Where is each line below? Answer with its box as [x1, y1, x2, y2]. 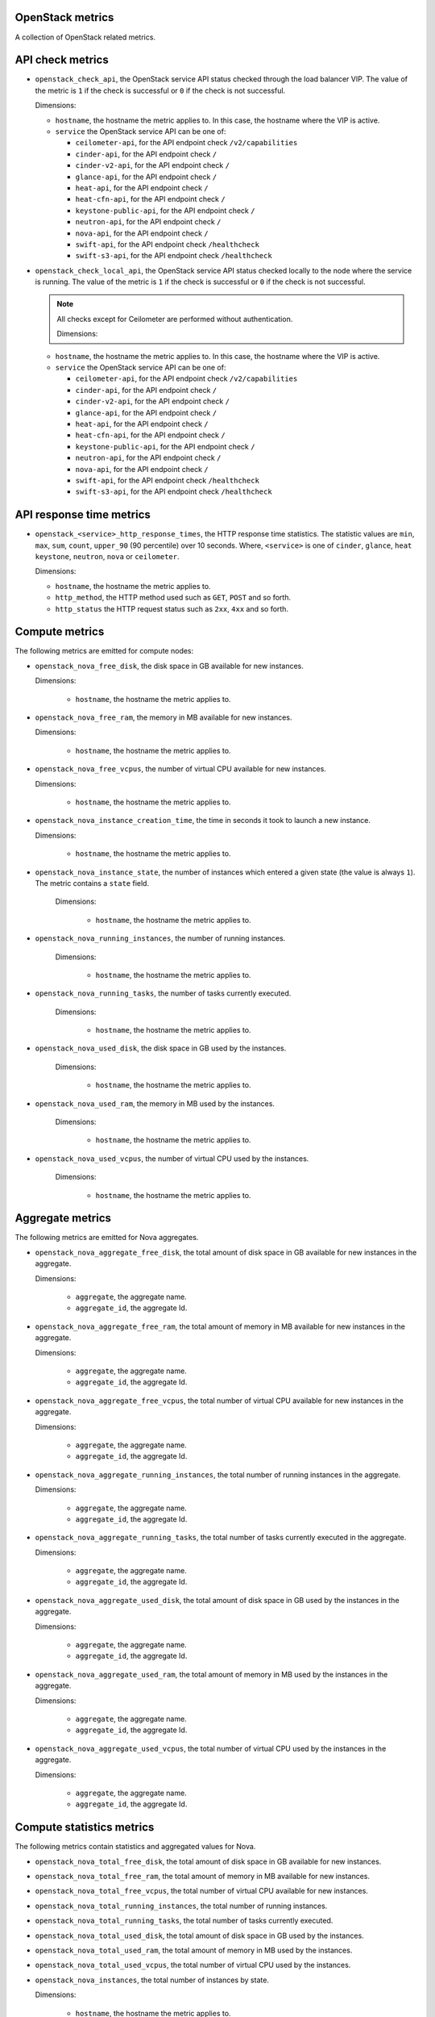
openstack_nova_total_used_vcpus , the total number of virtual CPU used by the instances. [35, 1961, 351, 1970]
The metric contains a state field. [35, 878, 149, 887]
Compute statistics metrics [14, 1820, 155, 1835]
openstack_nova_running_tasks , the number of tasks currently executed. [35, 988, 292, 998]
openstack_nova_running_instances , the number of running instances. [35, 933, 286, 943]
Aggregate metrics [14, 1211, 112, 1226]
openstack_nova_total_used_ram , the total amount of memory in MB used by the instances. [35, 1945, 353, 1955]
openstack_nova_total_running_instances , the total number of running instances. [35, 1901, 328, 1911]
